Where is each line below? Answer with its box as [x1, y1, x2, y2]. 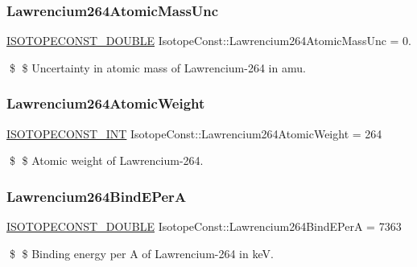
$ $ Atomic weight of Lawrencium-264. [9, 152, 204, 169]
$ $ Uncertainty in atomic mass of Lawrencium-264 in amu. [9, 59, 306, 76]
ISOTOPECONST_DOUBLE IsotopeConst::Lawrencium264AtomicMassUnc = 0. [6, 32, 412, 49]
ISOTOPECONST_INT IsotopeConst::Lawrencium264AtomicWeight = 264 [6, 125, 382, 142]
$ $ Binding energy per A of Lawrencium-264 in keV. [9, 244, 274, 261]
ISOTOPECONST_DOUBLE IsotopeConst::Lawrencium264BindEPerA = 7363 [6, 218, 402, 235]
